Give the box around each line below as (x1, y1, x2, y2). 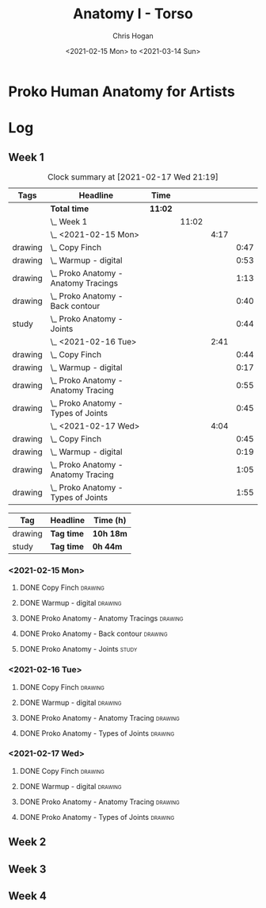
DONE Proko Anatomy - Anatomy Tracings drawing (19, 614, 184, 623)
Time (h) (93, 514, 127, 525)
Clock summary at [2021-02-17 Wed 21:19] (47, 171, 219, 183)
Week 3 (8, 862, 47, 875)
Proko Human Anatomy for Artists (8, 83, 235, 100)
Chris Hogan (112, 31, 154, 40)
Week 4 (8, 890, 47, 902)
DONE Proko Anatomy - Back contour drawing (19, 629, 168, 639)
